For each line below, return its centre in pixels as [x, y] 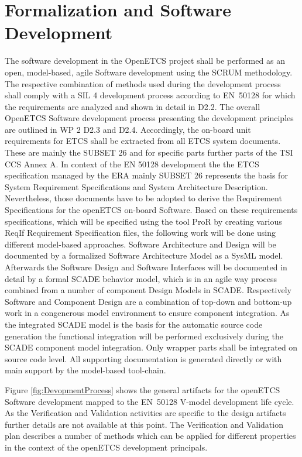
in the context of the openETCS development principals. [106, 447]
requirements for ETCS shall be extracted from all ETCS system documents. [143, 141]
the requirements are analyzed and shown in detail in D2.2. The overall [133, 106]
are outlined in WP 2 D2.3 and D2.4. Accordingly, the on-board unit [128, 129]
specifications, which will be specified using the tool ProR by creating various [143, 221]
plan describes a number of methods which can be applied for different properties [150, 436]
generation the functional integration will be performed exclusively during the [144, 336]
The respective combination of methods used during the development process [143, 83]
